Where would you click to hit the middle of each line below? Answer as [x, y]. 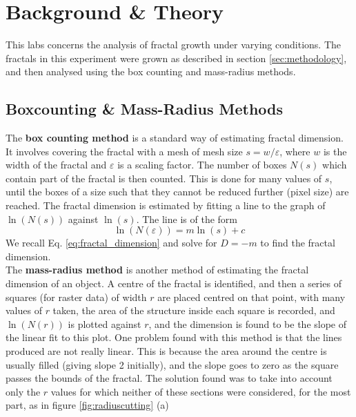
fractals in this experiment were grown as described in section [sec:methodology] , [176, 58]
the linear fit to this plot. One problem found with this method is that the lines [174, 337]
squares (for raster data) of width [76, 297]
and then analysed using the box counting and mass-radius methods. [151, 71]
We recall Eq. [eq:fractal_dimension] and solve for [111, 243]
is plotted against [105, 323]
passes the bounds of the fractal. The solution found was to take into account [169, 378]
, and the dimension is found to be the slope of [248, 323]
